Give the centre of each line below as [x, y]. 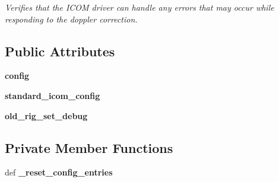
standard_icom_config [53, 95]
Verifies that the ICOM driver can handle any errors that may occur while [139, 7]
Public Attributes [60, 51]
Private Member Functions [89, 147]
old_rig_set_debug [46, 115]
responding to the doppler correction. [71, 19]
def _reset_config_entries [59, 172]
